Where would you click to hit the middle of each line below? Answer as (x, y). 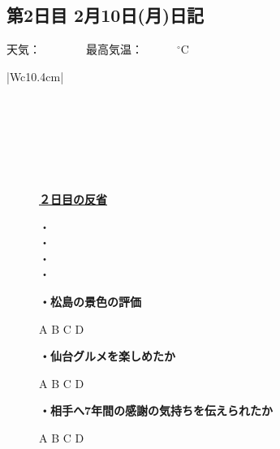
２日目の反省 (73, 199)
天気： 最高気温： (75, 49)
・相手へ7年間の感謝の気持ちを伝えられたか (156, 410)
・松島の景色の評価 (90, 301)
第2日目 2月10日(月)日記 (106, 15)
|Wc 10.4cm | (35, 76)
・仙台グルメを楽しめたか (107, 356)
